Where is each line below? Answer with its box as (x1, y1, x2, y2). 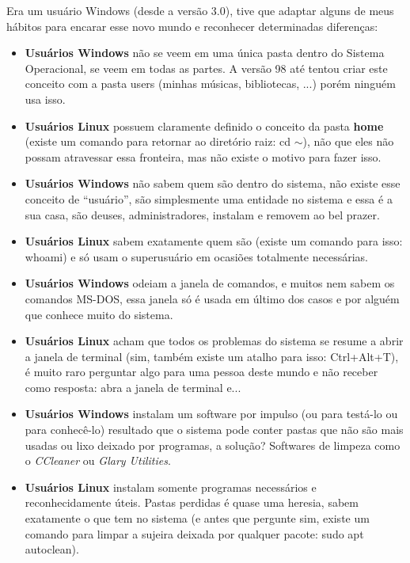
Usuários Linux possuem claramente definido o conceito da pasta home (25, 117, 384, 134)
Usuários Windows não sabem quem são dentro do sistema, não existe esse (25, 175, 401, 192)
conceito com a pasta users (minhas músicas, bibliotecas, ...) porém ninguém (25, 75, 396, 92)
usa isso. (25, 90, 66, 107)
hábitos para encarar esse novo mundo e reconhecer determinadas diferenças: (6, 17, 378, 34)
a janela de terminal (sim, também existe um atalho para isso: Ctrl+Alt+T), (25, 348, 399, 364)
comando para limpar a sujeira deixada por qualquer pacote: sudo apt (25, 525, 364, 542)
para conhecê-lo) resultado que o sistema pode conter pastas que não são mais (25, 421, 404, 438)
